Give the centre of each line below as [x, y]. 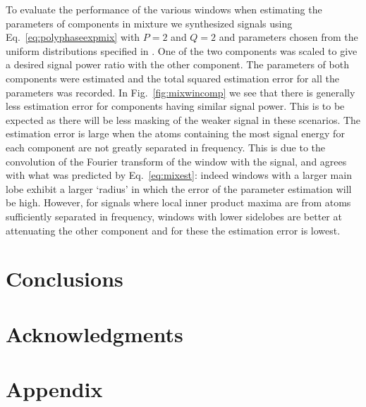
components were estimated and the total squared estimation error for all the [173, 78]
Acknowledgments [94, 333]
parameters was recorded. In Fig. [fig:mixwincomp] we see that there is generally [181, 92]
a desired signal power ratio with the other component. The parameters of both [177, 64]
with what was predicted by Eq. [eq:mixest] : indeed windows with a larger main [179, 175]
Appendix [54, 389]
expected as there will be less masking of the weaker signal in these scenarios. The [183, 119]
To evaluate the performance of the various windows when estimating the [164, 9]
